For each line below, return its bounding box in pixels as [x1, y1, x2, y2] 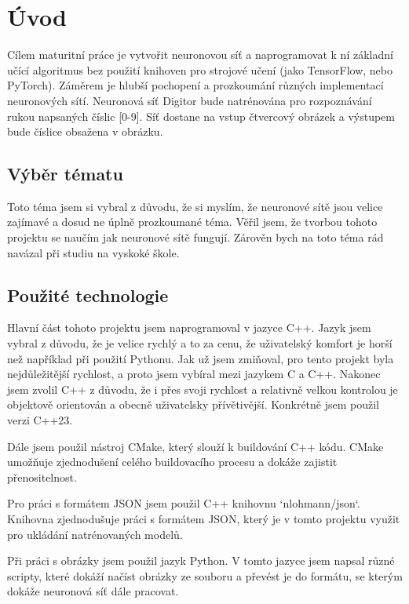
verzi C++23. [7, 412, 73, 428]
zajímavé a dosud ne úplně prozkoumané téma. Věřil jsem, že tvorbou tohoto [7, 213, 378, 230]
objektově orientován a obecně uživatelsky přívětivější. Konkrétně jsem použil [7, 396, 380, 413]
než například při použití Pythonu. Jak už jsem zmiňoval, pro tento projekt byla [7, 350, 394, 366]
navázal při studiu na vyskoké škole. [7, 244, 180, 260]
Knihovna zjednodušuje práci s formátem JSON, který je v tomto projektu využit [7, 511, 400, 526]
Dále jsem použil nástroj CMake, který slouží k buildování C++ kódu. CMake [7, 438, 384, 454]
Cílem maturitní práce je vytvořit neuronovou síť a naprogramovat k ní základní [7, 46, 393, 63]
